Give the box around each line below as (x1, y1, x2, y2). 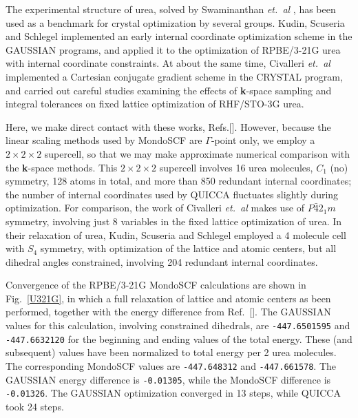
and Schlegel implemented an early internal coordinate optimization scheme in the (6, 29, 352, 43)
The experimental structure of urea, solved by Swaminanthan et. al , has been (6, 2, 336, 16)
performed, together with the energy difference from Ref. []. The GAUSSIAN (6, 304, 331, 319)
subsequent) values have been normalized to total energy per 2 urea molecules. (6, 345, 337, 359)
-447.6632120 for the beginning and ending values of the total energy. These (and (6, 331, 352, 346)
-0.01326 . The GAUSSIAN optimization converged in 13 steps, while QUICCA (6, 386, 341, 400)
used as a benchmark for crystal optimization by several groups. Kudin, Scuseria (6, 15, 345, 30)
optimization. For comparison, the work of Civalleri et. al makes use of (6, 200, 305, 215)
